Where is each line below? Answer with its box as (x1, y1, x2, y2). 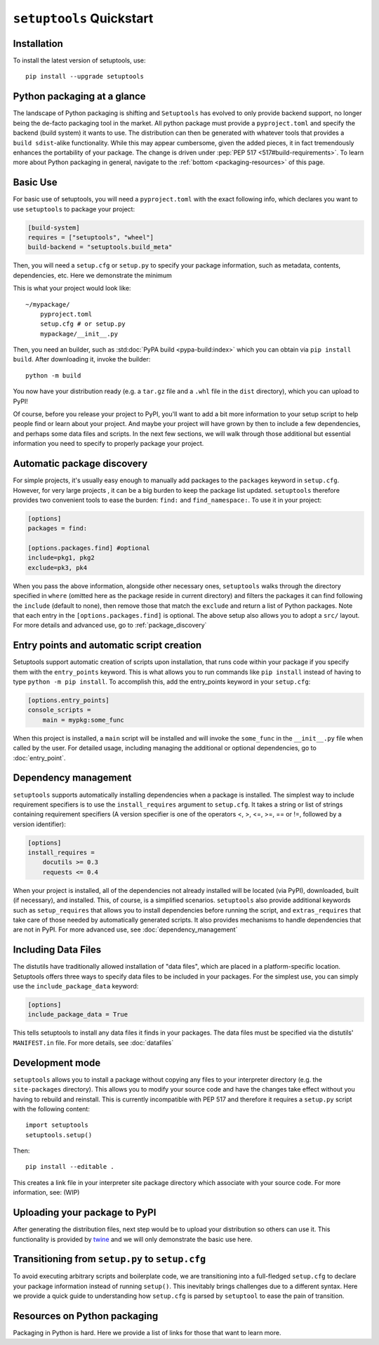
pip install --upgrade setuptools (25, 72, 144, 81)
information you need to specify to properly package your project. (13, 439, 204, 448)
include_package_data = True (27, 1011, 128, 1019)
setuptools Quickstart (13, 11, 154, 26)
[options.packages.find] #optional (27, 544, 150, 552)
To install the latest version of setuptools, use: (13, 56, 147, 65)
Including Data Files (13, 944, 102, 956)
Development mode (13, 1056, 101, 1068)
